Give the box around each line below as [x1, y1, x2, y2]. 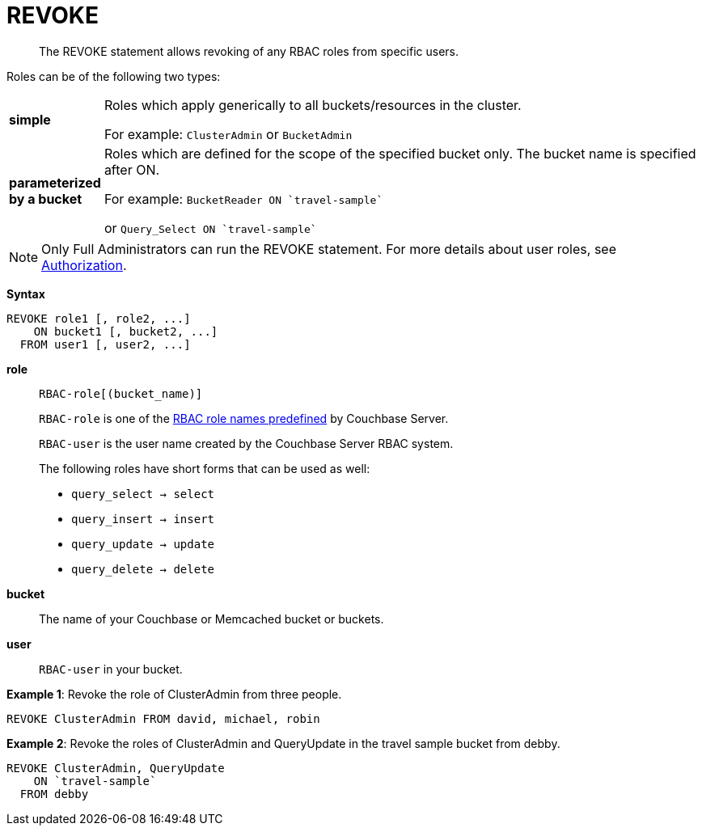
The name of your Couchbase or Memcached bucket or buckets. [39, 611, 384, 626]
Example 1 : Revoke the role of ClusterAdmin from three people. [6, 686, 342, 701]
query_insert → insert [71, 512, 215, 526]
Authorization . [41, 256, 127, 273]
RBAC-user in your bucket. [39, 661, 183, 676]
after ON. [104, 161, 160, 178]
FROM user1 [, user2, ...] [19, 337, 191, 351]
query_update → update [71, 537, 215, 551]
